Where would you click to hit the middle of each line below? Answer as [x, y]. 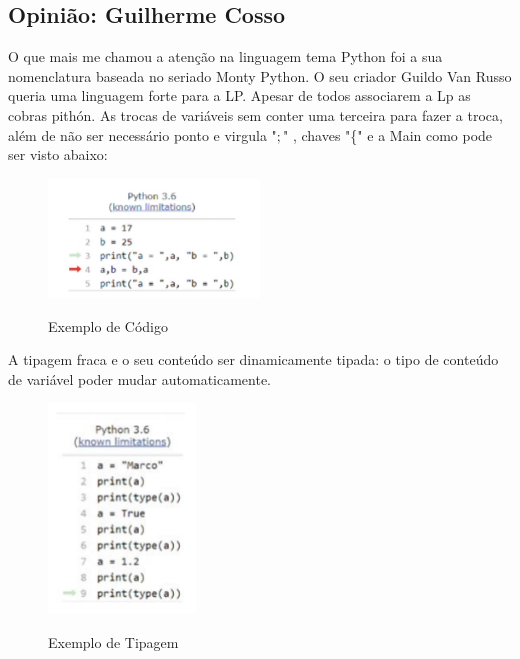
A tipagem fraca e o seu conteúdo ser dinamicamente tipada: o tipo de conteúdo [253, 359]
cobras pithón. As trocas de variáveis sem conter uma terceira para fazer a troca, [255, 114]
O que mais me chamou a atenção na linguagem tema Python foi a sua [225, 56]
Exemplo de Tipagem [113, 641]
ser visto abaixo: [58, 154]
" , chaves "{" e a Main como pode [388, 134]
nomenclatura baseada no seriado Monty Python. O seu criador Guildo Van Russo [260, 75]
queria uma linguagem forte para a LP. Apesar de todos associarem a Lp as [239, 95]
